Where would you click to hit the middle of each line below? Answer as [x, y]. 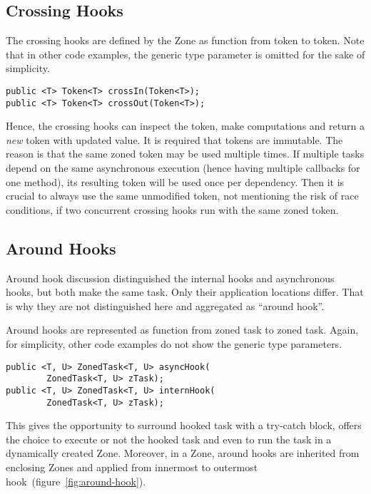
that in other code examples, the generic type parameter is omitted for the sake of [185, 54]
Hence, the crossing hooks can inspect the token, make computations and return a [185, 126]
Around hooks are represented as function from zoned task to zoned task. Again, [182, 330]
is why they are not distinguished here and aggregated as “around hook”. [165, 305]
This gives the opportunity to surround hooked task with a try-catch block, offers [184, 425]
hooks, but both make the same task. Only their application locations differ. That [185, 292]
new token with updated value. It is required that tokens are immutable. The [174, 139]
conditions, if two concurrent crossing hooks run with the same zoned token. [172, 209]
